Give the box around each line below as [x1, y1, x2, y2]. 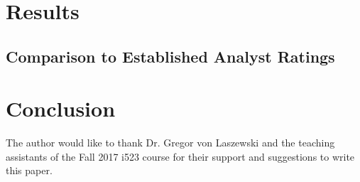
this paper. [6, 163, 53, 178]
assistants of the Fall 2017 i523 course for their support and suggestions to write [6, 149, 355, 164]
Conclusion [6, 94, 116, 123]
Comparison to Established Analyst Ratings [6, 45, 335, 67]
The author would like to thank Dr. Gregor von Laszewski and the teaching [6, 135, 335, 150]
